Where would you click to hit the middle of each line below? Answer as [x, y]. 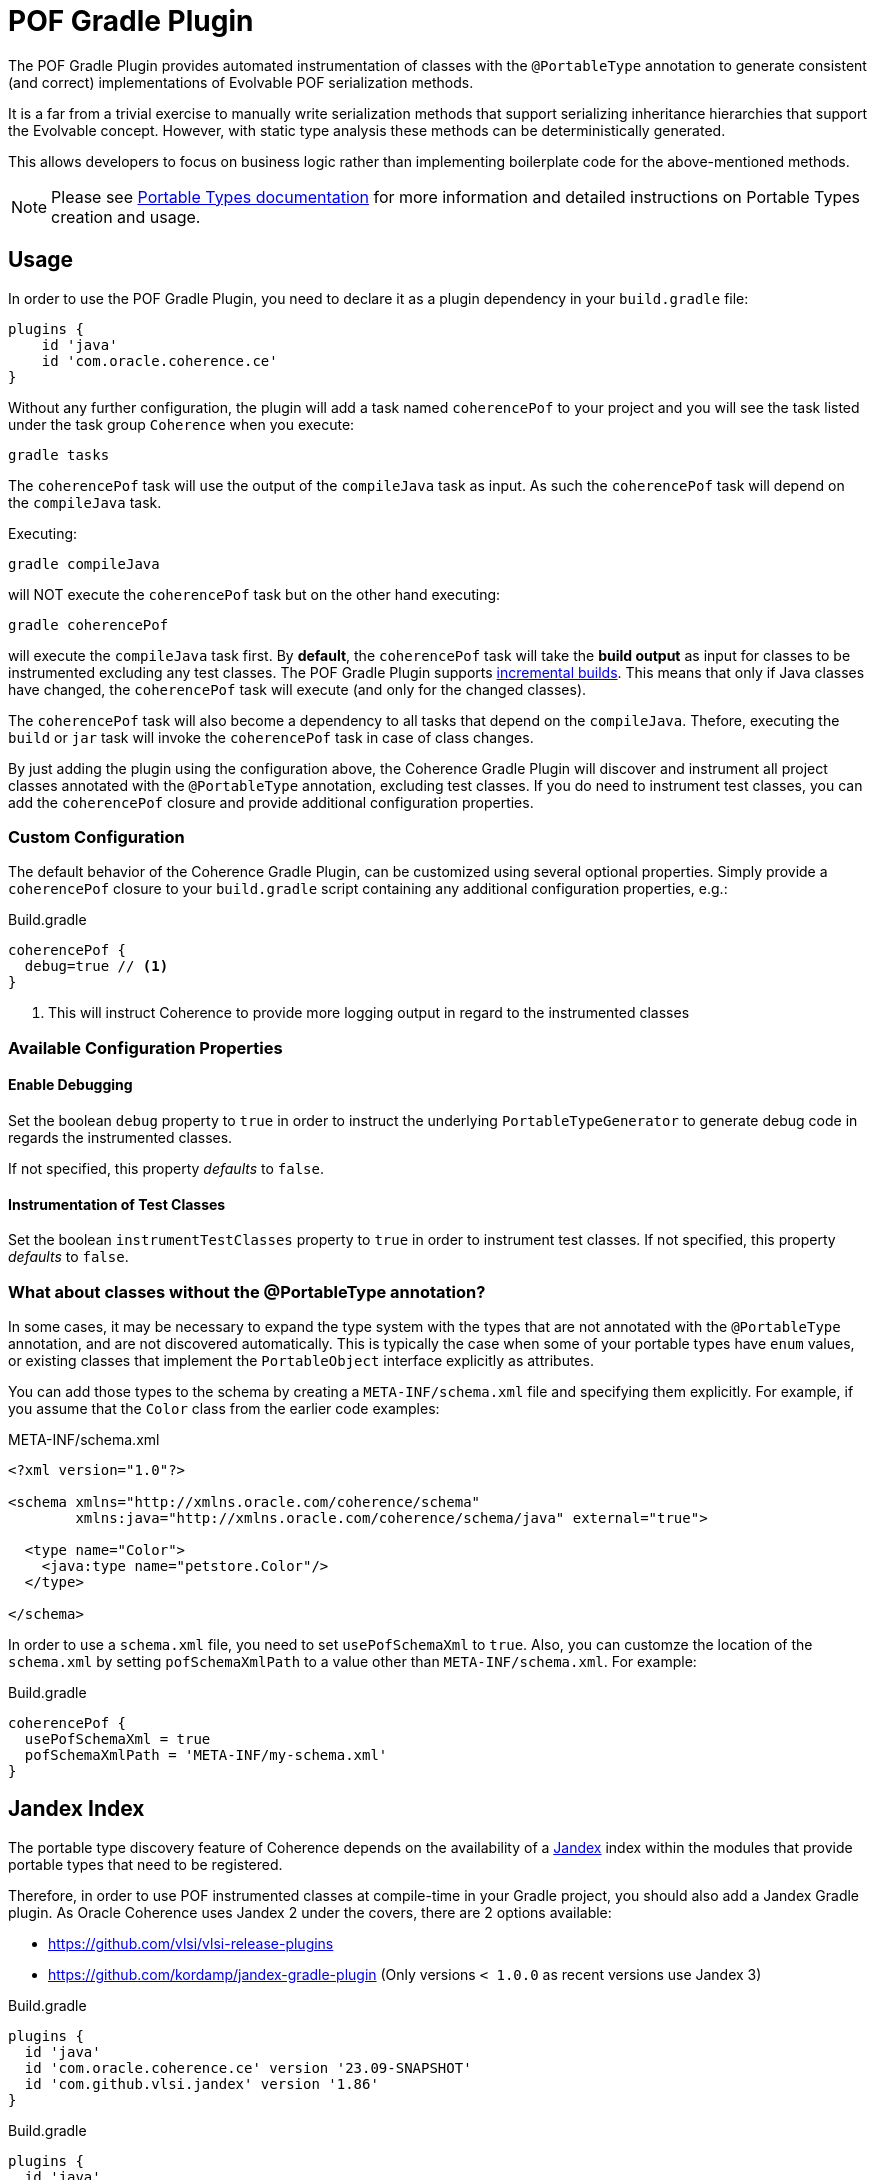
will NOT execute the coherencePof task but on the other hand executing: [254, 594]
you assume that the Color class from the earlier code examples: [224, 1408]
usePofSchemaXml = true [117, 1738]
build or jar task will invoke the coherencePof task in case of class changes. [271, 737]
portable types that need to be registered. [145, 1864]
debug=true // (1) [96, 966]
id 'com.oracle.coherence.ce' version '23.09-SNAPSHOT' [248, 2067]
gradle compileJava [84, 563]
